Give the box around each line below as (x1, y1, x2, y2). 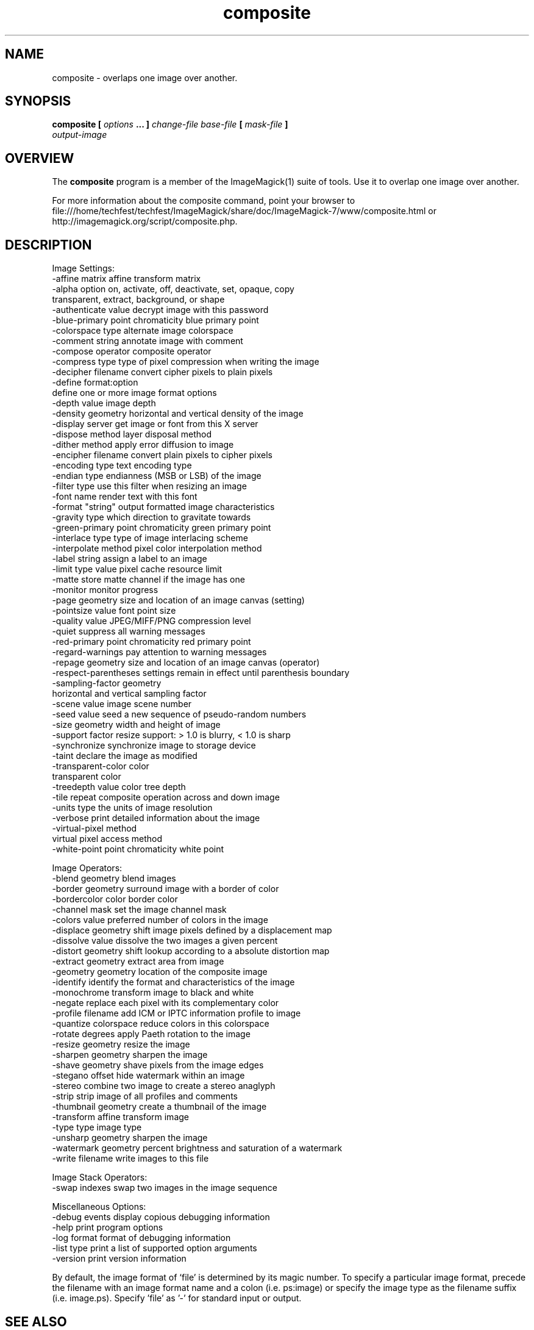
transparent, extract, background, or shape (52, 294, 225, 305)
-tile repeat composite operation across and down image (52, 792, 280, 803)
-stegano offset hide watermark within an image (52, 1070, 245, 1081)
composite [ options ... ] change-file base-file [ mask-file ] (52, 119, 288, 130)
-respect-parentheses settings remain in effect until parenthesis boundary (52, 667, 350, 678)
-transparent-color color (52, 761, 149, 772)
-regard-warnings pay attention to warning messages (52, 647, 267, 658)
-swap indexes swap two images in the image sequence (52, 1182, 277, 1193)
